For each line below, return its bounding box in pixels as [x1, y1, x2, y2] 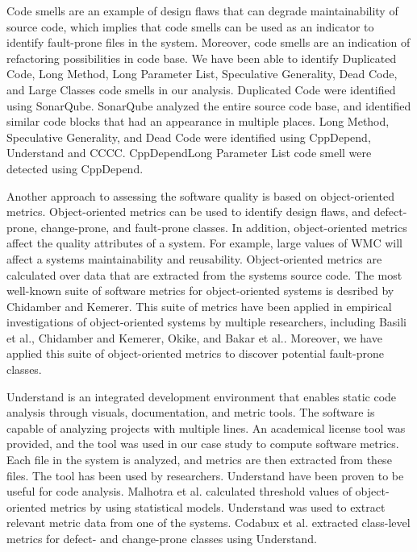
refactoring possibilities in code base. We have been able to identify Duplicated [6, 49, 397, 66]
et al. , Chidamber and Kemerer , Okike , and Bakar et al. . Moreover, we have [6, 329, 382, 346]
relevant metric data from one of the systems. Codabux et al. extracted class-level [6, 514, 411, 531]
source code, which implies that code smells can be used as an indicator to [6, 18, 374, 35]
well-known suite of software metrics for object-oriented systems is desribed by [6, 282, 394, 299]
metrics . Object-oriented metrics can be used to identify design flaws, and [6, 203, 370, 220]
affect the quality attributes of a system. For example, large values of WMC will [6, 234, 402, 251]
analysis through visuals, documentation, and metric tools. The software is [6, 404, 375, 421]
